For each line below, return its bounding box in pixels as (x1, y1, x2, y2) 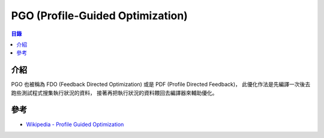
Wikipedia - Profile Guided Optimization (26, 121, 124, 128)
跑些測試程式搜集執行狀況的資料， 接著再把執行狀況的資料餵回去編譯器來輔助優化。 (11, 89, 218, 96)
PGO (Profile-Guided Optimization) (11, 9, 188, 22)
